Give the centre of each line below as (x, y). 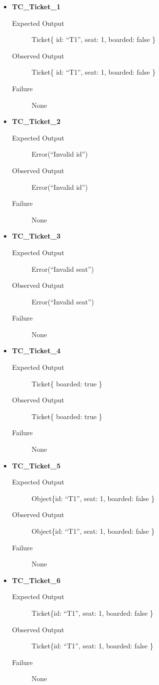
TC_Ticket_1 (36, 6)
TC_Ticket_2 (36, 121)
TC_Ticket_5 (36, 465)
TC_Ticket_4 (36, 351)
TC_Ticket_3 (36, 236)
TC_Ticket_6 (36, 580)
